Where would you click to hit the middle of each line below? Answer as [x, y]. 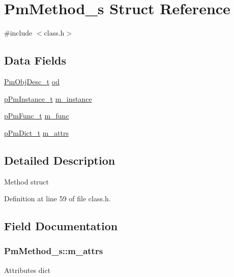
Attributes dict [27, 270]
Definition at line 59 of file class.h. [57, 198]
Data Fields [35, 60]
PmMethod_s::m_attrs [54, 251]
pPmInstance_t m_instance [48, 98]
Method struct [27, 181]
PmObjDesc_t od [32, 81]
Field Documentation [61, 226]
